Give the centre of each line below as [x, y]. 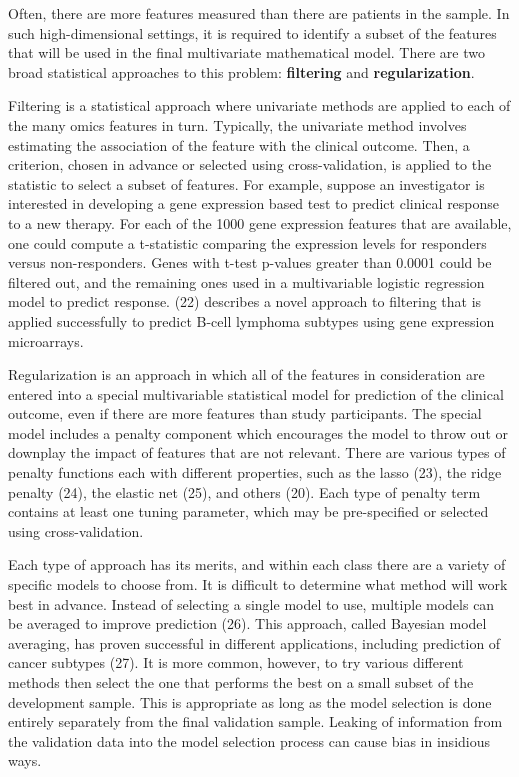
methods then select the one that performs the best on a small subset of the [241, 682]
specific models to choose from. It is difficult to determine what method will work [258, 584]
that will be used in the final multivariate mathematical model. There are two [246, 52]
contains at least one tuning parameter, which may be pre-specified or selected [248, 511]
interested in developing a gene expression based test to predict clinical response [254, 203]
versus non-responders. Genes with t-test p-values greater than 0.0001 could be [250, 262]
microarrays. [46, 340]
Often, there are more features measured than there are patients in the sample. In [259, 13]
